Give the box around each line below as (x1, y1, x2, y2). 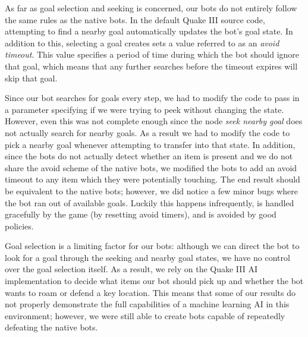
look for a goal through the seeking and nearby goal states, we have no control (5, 251, 290, 263)
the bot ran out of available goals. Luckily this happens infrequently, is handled (5, 196, 294, 209)
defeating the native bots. (5, 321, 98, 333)
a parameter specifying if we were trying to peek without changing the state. (5, 103, 284, 115)
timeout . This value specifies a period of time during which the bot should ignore (5, 48, 300, 61)
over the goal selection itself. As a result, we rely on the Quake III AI (5, 263, 258, 275)
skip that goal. (5, 71, 58, 84)
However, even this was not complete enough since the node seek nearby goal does (5, 115, 303, 127)
